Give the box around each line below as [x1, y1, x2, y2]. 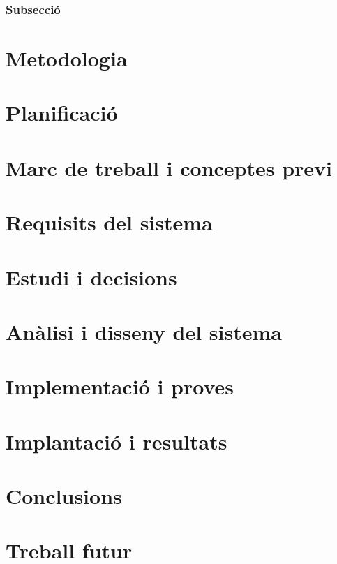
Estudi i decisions [6, 262, 177, 291]
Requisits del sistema [6, 208, 213, 237]
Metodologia [6, 44, 128, 73]
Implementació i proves [6, 372, 234, 401]
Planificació [6, 98, 118, 127]
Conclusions [6, 482, 122, 510]
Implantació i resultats [6, 426, 227, 455]
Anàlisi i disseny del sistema [6, 317, 282, 346]
